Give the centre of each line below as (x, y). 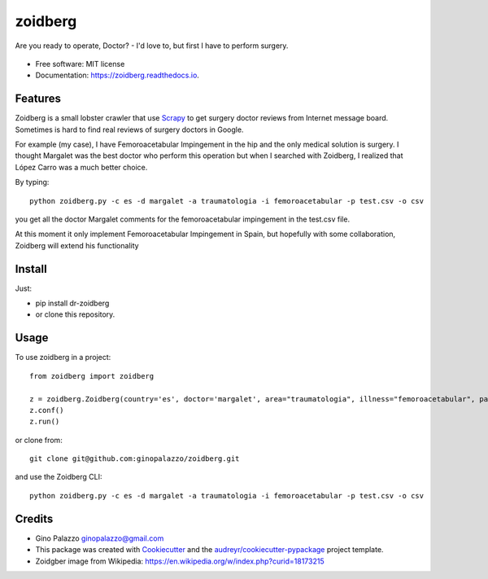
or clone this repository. (75, 314)
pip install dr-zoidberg (72, 303)
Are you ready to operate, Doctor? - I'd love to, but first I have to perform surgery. (152, 46)
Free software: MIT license (80, 64)
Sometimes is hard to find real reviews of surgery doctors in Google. (129, 129)
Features (38, 99)
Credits (34, 518)
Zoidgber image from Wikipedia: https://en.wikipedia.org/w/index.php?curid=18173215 (180, 561)
